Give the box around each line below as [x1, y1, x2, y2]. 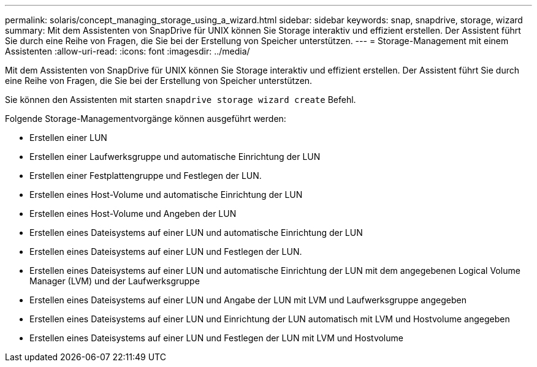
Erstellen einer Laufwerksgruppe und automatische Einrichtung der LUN [29, 151, 321, 162]
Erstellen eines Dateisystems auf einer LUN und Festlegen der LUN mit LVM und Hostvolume [29, 333, 403, 343]
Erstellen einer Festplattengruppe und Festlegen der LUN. [29, 170, 262, 181]
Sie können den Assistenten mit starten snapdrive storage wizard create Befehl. [5, 94, 356, 105]
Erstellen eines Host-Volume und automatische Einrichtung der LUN [29, 189, 303, 200]
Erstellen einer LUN [29, 132, 107, 143]
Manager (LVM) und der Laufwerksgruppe [29, 276, 200, 286]
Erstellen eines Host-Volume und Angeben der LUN [29, 208, 237, 219]
